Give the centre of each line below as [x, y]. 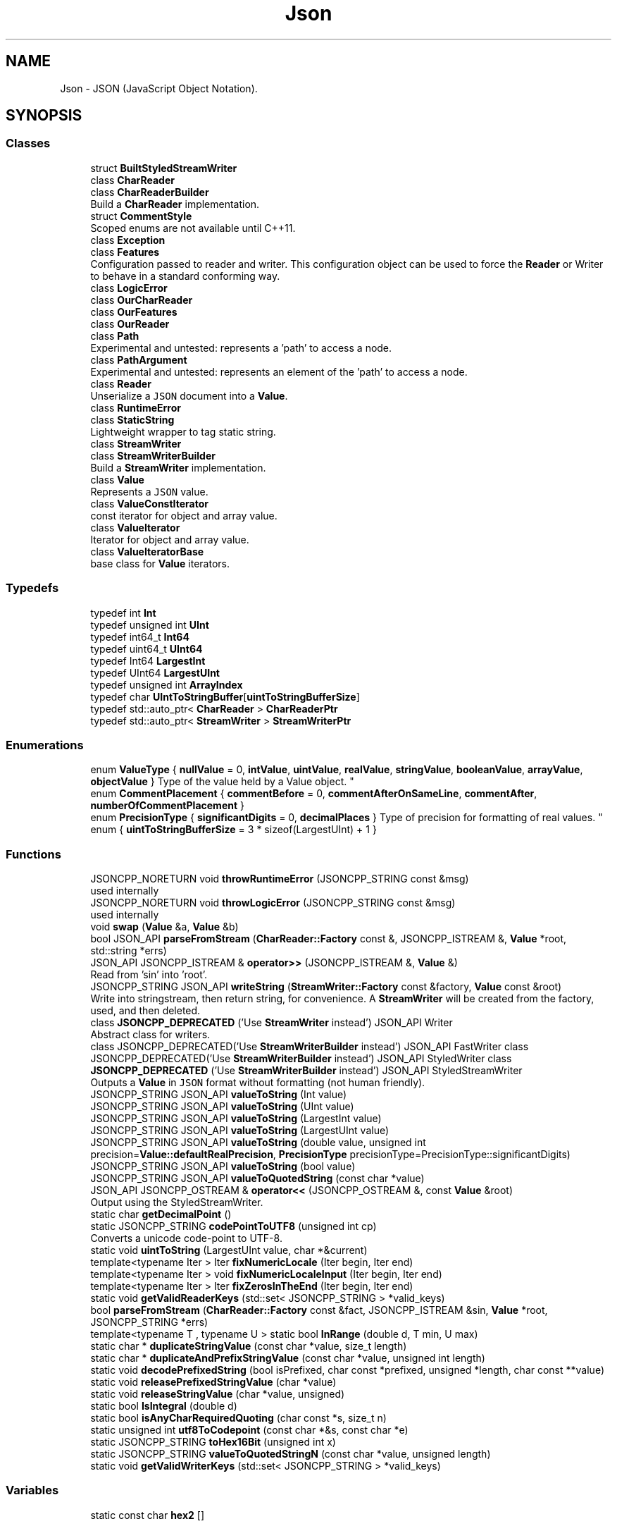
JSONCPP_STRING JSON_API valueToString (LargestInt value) [236, 1119]
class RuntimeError [136, 407]
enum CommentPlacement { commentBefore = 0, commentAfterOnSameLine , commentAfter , [314, 794]
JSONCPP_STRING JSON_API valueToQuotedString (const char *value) [257, 1179]
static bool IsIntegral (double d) [164, 1406]
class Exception [128, 240]
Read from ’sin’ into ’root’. [149, 975]
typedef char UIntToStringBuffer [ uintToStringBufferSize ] [225, 696]
